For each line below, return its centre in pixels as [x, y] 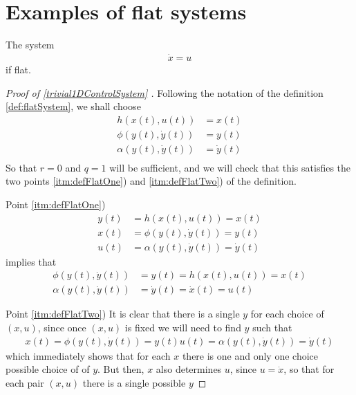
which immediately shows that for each [88, 355]
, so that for [309, 369]
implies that [31, 261]
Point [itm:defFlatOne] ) [56, 204]
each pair [25, 382]
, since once [62, 327]
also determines [189, 369]
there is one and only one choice [250, 355]
